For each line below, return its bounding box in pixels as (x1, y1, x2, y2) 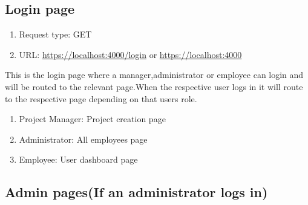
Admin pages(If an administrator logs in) (5, 183, 268, 201)
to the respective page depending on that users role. (5, 92, 197, 105)
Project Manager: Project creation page (19, 112, 166, 125)
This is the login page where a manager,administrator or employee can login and (5, 68, 304, 81)
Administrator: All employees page (19, 132, 148, 145)
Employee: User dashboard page (19, 153, 138, 166)
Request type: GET (19, 28, 92, 41)
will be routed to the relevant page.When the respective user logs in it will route (5, 80, 303, 93)
